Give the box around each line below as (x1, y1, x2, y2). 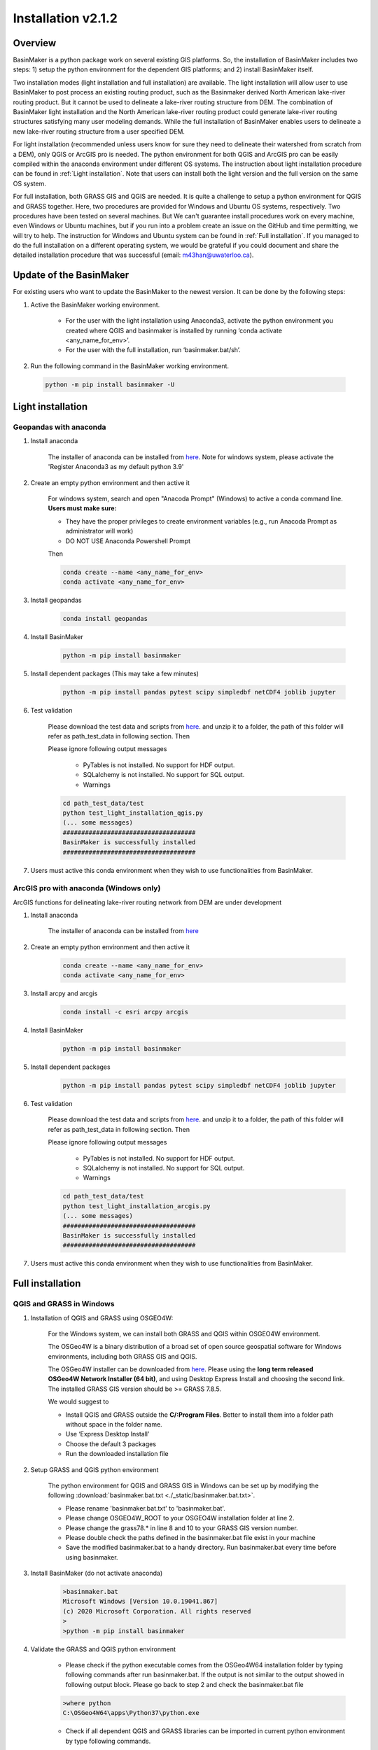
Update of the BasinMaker (13, 269, 129, 281)
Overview (13, 37, 57, 49)
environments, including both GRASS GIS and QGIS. (48, 1352, 197, 1361)
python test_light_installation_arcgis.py (62, 1202, 211, 1210)
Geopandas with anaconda (13, 422, 106, 432)
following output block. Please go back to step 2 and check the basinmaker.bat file (65, 1680, 304, 1688)
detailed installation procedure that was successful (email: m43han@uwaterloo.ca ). (13, 251, 254, 259)
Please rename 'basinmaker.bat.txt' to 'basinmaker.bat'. (65, 1504, 225, 1512)
